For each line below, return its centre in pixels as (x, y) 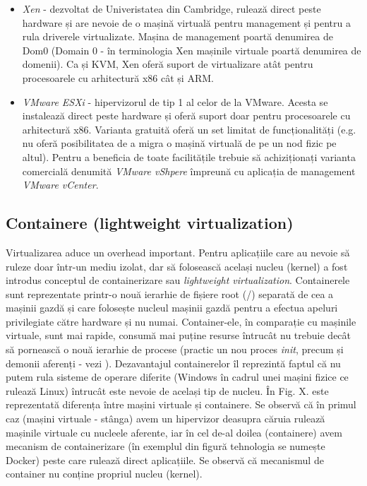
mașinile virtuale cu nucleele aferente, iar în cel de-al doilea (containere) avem (174, 432)
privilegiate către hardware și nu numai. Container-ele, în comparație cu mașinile (181, 321)
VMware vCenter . (60, 185)
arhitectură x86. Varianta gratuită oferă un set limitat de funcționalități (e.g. (189, 129)
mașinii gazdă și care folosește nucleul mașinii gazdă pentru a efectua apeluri (172, 308)
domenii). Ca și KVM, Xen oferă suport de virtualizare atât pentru (168, 64)
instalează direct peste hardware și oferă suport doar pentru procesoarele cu (186, 115)
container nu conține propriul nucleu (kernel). (104, 474)
